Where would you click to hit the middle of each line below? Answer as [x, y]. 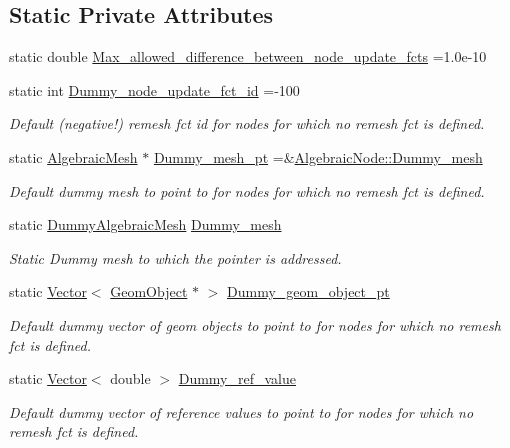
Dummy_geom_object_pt [308, 291]
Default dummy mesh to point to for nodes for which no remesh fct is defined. [247, 190]
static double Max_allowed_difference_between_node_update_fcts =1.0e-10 [248, 56]
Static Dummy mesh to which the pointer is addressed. [175, 257]
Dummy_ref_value [237, 378]
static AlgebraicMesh [73, 156]
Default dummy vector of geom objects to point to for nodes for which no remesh [255, 324]
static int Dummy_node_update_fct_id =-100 [154, 89]
